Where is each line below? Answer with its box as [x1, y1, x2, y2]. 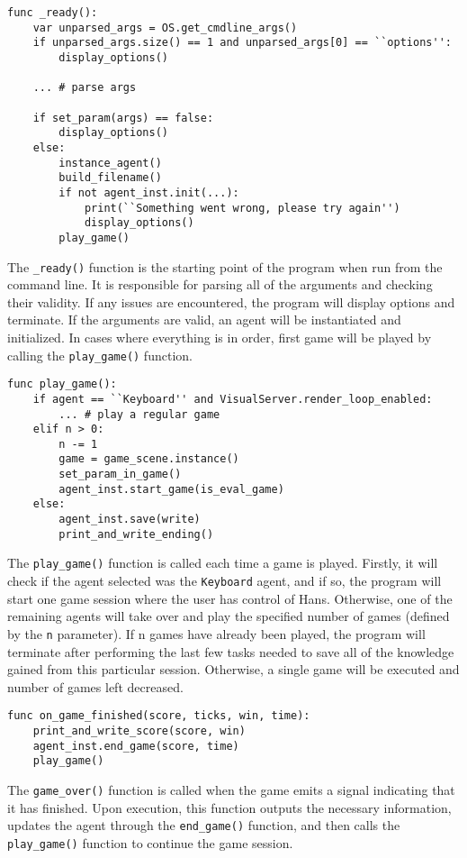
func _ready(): [7, 6, 98, 19]
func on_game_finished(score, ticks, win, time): [7, 709, 310, 723]
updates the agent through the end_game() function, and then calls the [7, 816, 400, 835]
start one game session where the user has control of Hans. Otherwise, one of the [7, 589, 453, 607]
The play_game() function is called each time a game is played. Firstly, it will [7, 553, 438, 572]
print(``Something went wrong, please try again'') [84, 201, 400, 214]
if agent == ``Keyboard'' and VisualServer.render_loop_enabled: [32, 392, 433, 406]
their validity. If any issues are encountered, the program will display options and [7, 292, 455, 311]
